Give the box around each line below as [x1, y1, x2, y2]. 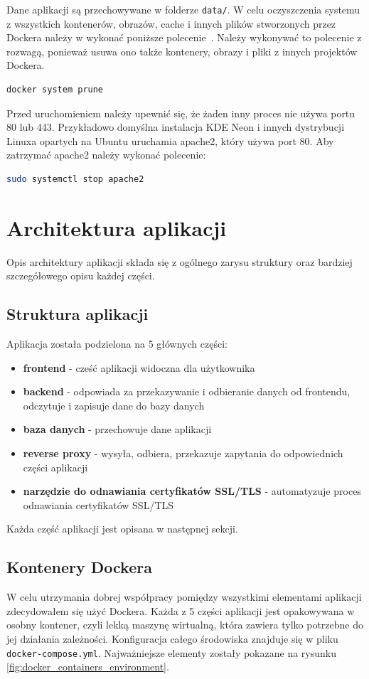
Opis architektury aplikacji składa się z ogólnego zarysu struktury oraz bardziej [6, 254, 353, 269]
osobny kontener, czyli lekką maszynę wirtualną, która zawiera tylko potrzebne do [6, 617, 364, 632]
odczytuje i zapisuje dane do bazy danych [23, 397, 205, 412]
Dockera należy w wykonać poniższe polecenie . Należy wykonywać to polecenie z [6, 30, 362, 45]
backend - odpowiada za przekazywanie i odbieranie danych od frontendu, [23, 384, 351, 399]
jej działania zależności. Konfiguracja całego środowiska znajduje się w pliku [6, 631, 338, 646]
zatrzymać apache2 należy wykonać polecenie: [6, 147, 206, 162]
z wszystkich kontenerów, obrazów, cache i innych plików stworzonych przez [6, 16, 336, 31]
